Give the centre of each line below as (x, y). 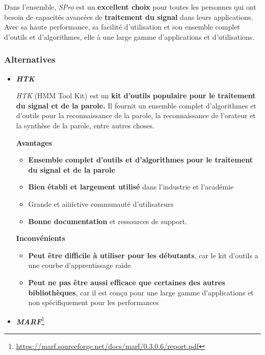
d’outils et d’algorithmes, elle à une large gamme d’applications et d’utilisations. (129, 36)
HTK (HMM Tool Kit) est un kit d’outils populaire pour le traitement (136, 95)
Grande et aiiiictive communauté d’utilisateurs (101, 203)
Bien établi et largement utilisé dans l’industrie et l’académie (131, 187)
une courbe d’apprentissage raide (79, 265)
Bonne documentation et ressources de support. (108, 221)
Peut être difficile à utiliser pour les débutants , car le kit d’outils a (143, 255)
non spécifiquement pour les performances (94, 302)
